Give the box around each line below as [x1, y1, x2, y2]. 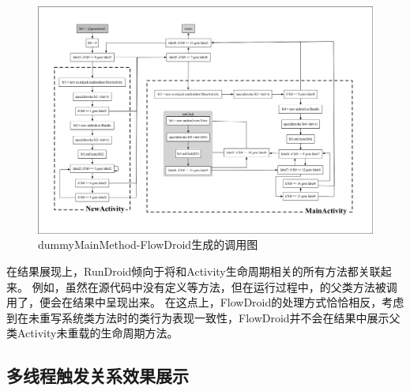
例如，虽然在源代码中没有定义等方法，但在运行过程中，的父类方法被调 [32, 278, 397, 295]
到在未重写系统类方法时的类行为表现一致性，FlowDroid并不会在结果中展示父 [6, 309, 401, 325]
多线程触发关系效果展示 [6, 363, 189, 388]
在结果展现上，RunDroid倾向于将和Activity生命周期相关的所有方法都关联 [6, 262, 381, 279]
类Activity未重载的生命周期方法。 [6, 325, 179, 341]
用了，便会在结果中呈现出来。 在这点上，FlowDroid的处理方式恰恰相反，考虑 [6, 294, 404, 310]
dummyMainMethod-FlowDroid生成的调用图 [38, 236, 258, 253]
